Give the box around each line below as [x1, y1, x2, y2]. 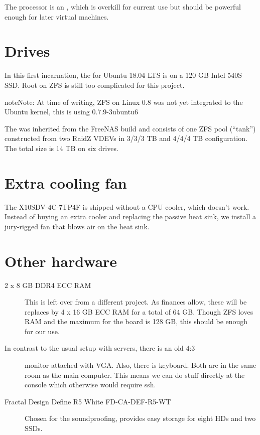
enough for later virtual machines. [5, 11, 109, 22]
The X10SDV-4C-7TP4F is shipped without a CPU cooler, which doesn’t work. [5, 201, 249, 212]
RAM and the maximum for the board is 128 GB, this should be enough [25, 316, 248, 327]
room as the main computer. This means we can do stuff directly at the [25, 369, 245, 380]
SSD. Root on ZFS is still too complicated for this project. [5, 79, 185, 90]
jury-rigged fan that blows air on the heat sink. [5, 221, 150, 231]
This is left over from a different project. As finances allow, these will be [25, 297, 247, 307]
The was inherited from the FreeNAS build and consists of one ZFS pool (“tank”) [5, 123, 256, 133]
